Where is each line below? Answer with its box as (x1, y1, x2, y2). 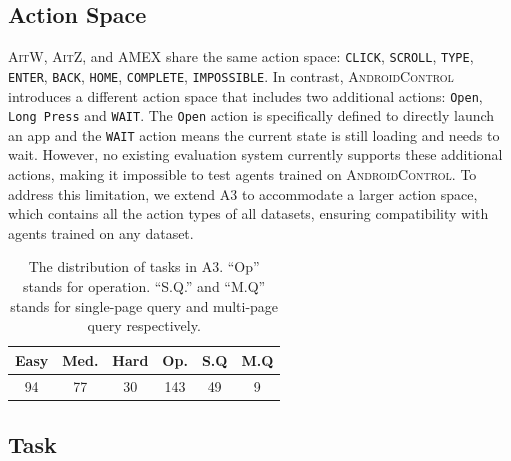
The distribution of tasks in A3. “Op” (28, 256, 260, 277)
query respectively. (87, 315, 201, 336)
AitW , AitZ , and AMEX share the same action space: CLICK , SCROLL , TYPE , (8, 46, 474, 67)
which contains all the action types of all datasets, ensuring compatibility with (8, 203, 489, 224)
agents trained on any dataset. (8, 222, 194, 243)
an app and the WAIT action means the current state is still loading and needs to (8, 124, 500, 145)
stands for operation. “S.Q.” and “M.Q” (23, 276, 266, 297)
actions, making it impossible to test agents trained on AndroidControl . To (8, 164, 477, 185)
